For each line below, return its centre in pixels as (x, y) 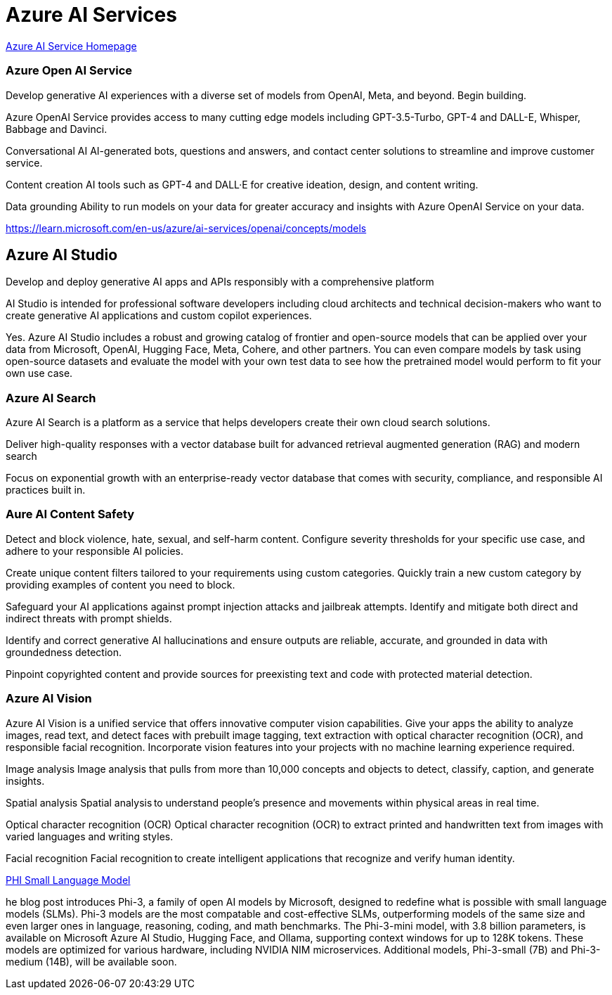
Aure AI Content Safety (70, 514)
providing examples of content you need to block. (121, 584)
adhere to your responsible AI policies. (95, 551)
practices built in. (46, 490)
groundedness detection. (64, 652)
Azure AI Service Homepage (71, 46)
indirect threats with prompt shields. (89, 618)
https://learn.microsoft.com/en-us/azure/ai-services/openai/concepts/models (186, 228)
